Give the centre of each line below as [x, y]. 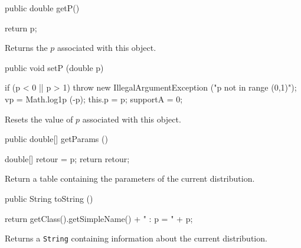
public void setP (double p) [54, 67]
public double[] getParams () [56, 139]
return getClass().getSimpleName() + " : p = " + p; [99, 218]
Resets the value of [39, 119]
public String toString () [49, 198]
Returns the [26, 48]
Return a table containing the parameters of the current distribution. [130, 178]
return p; [21, 28]
